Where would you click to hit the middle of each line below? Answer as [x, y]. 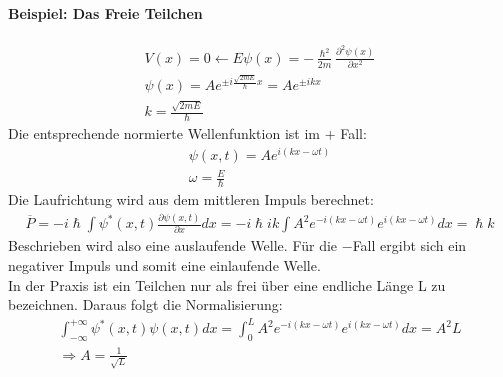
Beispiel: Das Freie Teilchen [105, 12]
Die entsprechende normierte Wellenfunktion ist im [164, 133]
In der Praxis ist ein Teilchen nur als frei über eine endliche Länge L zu [227, 284]
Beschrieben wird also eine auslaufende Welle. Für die [173, 245]
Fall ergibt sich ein [409, 245]
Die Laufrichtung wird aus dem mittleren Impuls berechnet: [191, 199]
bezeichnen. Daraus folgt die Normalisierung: [145, 304]
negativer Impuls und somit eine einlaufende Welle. [164, 265]
